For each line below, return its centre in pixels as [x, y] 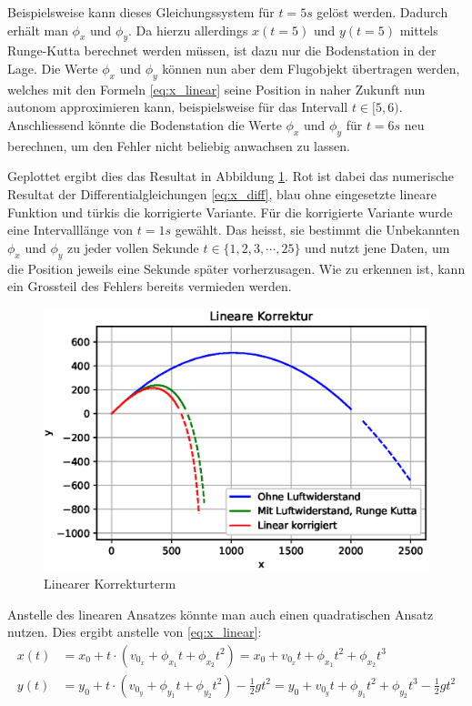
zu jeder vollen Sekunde [133, 247]
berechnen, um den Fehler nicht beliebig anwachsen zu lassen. [179, 145]
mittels [419, 30]
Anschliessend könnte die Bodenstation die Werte [145, 124]
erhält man [38, 30]
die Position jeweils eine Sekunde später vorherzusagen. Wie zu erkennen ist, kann [236, 268]
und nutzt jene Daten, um [377, 247]
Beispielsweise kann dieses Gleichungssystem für [141, 12]
